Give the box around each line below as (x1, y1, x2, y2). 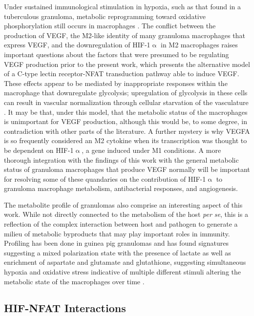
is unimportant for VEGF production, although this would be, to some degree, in (4, 116, 247, 126)
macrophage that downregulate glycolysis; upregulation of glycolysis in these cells (4, 87, 248, 98)
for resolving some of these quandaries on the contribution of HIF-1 (4, 173, 206, 184)
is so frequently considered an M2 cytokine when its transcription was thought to (4, 135, 247, 146)
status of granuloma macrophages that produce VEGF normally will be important (4, 164, 250, 174)
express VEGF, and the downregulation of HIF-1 (4, 40, 150, 50)
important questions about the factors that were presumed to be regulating (4, 49, 229, 59)
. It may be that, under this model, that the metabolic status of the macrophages (4, 106, 248, 117)
